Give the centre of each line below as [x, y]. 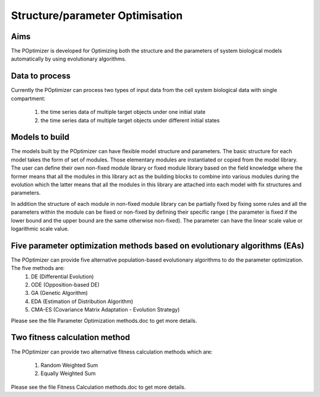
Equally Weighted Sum [68, 373]
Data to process [41, 76]
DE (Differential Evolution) [63, 277]
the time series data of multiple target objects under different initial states [130, 120]
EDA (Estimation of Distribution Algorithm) [82, 301]
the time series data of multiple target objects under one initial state [123, 112]
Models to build [40, 137]
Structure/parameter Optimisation [97, 15]
